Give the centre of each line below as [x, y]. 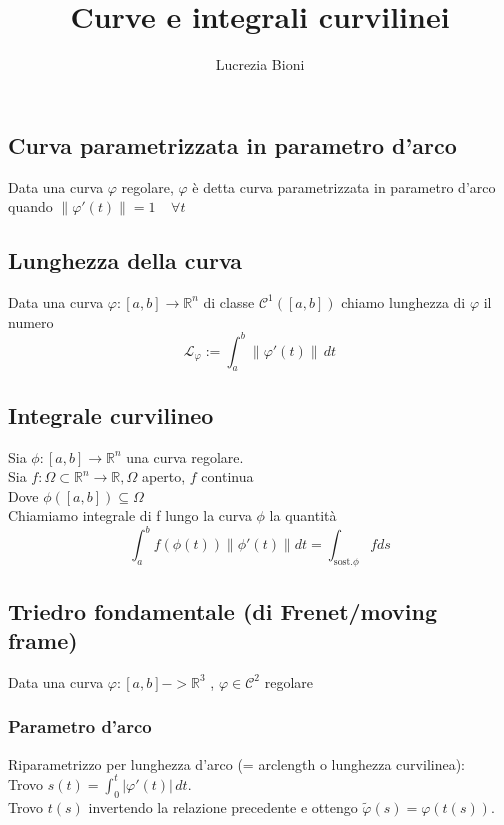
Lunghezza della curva [125, 260]
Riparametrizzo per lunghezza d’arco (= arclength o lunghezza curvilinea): [237, 763]
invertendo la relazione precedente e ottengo [223, 806]
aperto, [163, 476]
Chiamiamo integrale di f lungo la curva [130, 515]
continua [227, 476]
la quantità [303, 515]
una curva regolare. [185, 456]
